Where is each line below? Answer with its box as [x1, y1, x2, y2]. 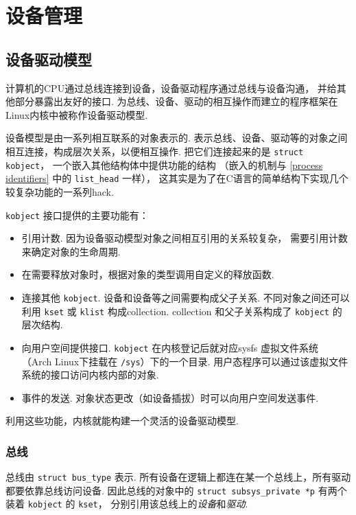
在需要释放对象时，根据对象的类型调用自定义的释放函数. [21, 267, 274, 282]
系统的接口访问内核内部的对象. [21, 367, 159, 382]
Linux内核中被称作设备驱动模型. [5, 107, 148, 122]
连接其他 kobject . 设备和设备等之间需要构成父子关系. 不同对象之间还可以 [21, 290, 350, 304]
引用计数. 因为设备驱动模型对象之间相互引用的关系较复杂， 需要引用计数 [21, 231, 348, 245]
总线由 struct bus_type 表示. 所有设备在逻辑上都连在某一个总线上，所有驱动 [5, 470, 351, 484]
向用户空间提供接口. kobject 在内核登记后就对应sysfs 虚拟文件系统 [21, 340, 319, 354]
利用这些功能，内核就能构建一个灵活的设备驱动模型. [5, 413, 239, 428]
